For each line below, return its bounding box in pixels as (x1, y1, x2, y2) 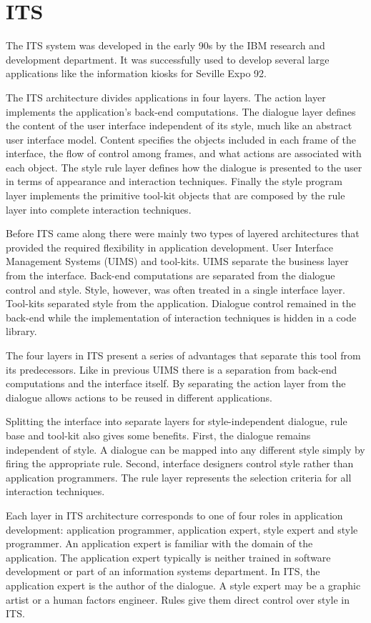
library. (6, 324, 37, 339)
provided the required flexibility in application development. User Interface (6, 239, 334, 254)
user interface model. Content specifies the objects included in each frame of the (6, 131, 356, 146)
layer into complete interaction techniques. (6, 201, 192, 216)
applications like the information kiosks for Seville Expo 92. (6, 66, 267, 81)
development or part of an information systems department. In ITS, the (6, 564, 320, 579)
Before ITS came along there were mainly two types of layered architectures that (6, 226, 360, 241)
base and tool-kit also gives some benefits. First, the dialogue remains (6, 427, 311, 442)
